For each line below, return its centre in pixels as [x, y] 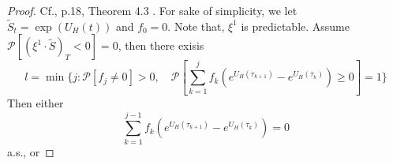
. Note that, [196, 26]
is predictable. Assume [295, 26]
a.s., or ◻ [31, 151]
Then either [36, 103]
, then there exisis [161, 45]
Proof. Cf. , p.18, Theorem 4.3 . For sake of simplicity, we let [152, 10]
